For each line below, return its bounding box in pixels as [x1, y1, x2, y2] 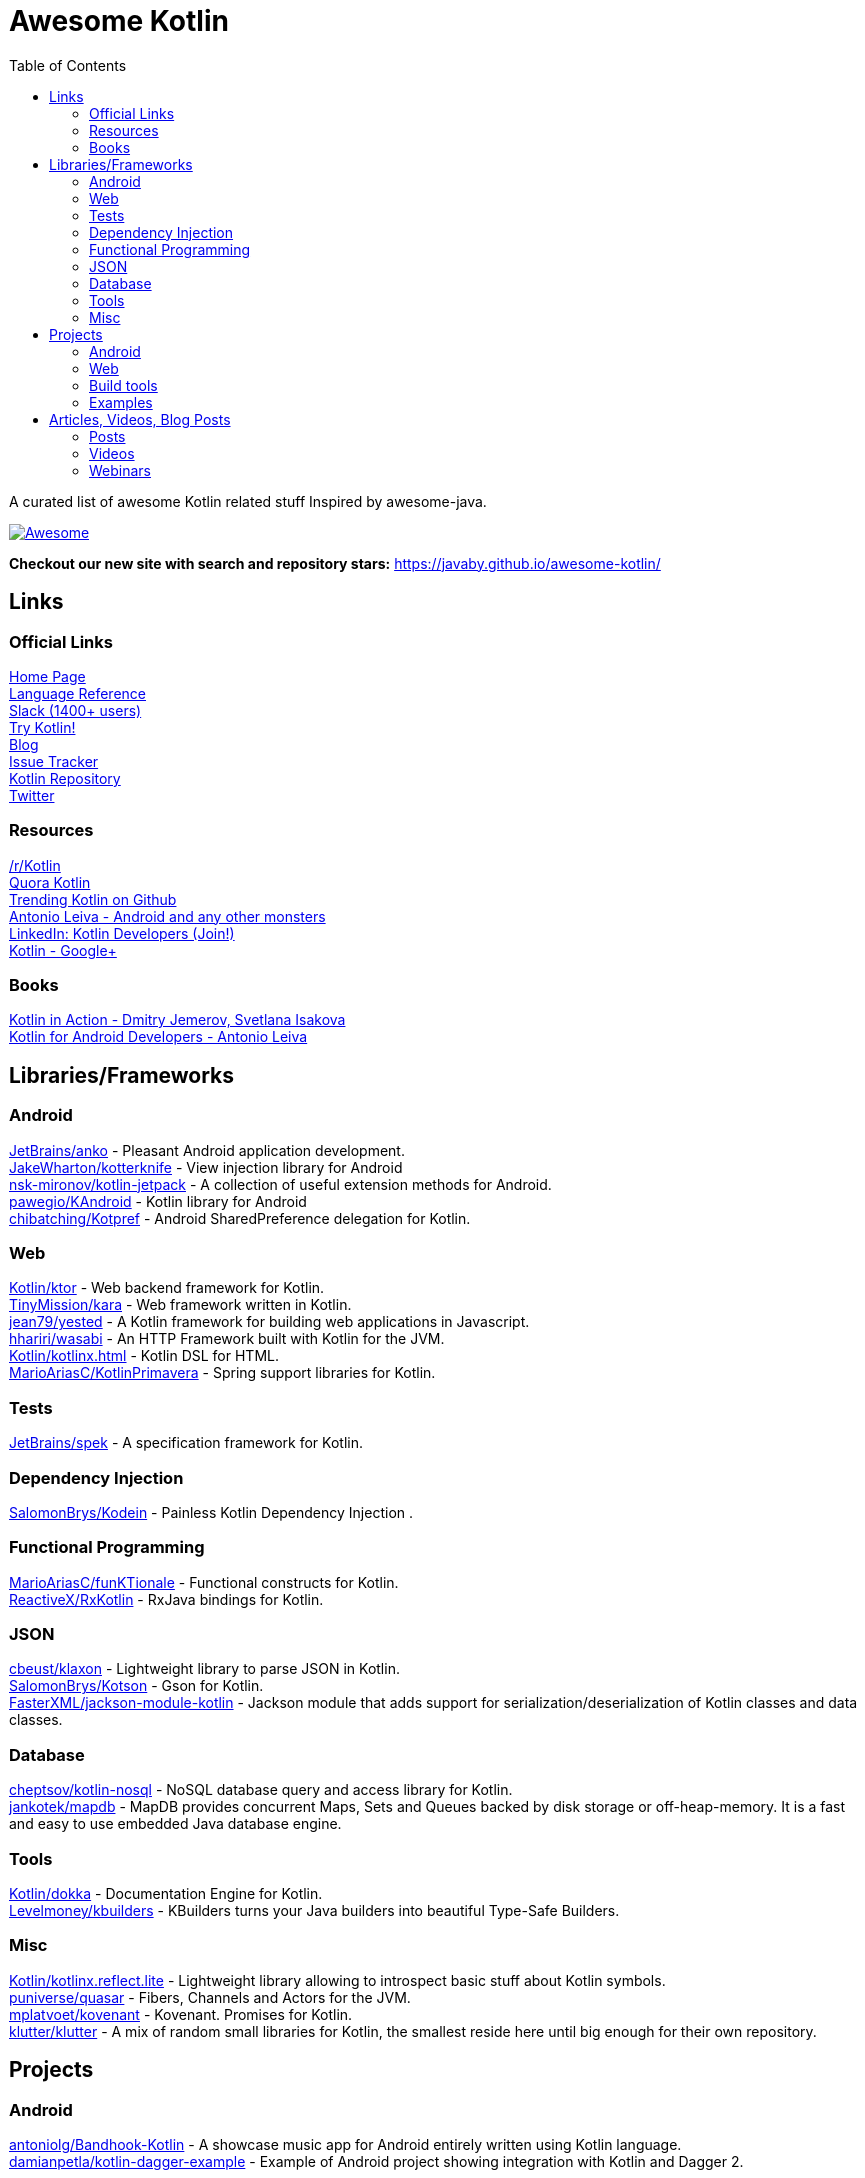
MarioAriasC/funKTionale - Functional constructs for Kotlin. [9, 1573, 399, 1591]
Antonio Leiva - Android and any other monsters [9, 907, 326, 925]
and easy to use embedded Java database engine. [9, 1815, 342, 1833]
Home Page [9, 667, 86, 685]
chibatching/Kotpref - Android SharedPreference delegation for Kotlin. [9, 1209, 471, 1227]
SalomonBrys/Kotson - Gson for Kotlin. [9, 1677, 264, 1695]
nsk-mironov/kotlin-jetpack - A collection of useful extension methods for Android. [9, 1175, 552, 1193]
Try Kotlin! [9, 718, 76, 736]
